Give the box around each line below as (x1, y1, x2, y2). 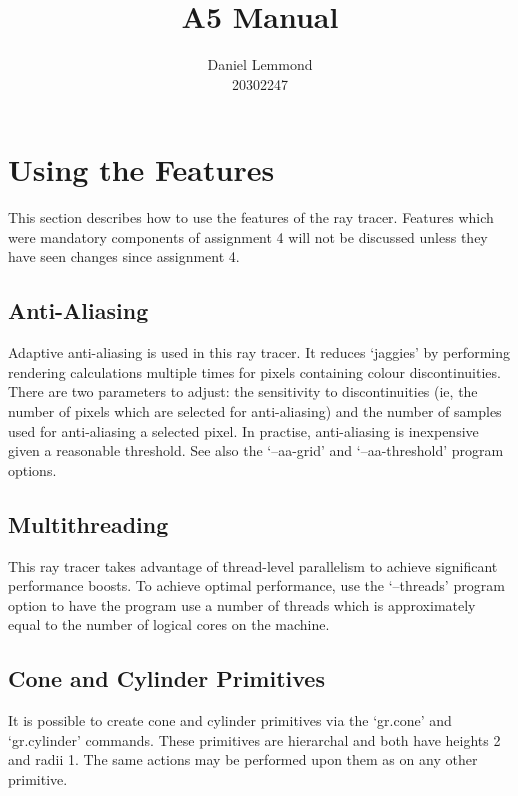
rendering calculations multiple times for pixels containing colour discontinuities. (8, 361, 501, 382)
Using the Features (8, 149, 275, 190)
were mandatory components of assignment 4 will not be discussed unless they (8, 226, 488, 247)
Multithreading (8, 508, 169, 539)
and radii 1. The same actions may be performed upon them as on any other (8, 749, 478, 770)
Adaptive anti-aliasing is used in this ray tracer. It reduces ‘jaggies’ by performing (8, 342, 510, 363)
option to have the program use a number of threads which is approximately (8, 594, 476, 615)
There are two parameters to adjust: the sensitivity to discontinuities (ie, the (8, 381, 478, 402)
